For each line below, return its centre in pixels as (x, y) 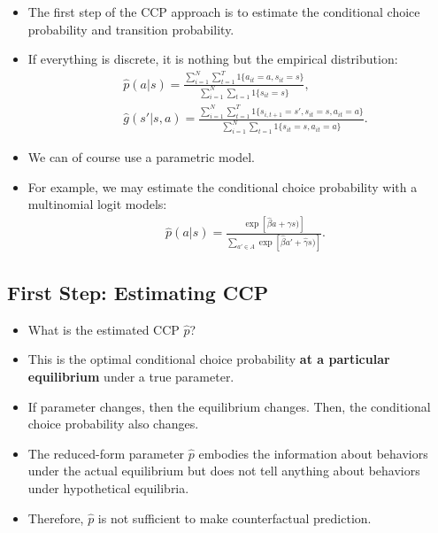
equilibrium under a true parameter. (131, 376)
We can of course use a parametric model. (141, 157)
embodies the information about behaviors (313, 453)
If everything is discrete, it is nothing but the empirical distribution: (213, 59)
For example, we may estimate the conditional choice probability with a (223, 186)
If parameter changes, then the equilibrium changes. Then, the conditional (229, 406)
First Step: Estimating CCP (138, 292)
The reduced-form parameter (106, 453)
